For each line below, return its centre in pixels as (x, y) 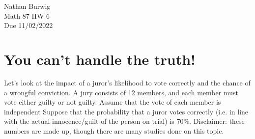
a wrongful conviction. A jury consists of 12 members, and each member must (121, 92)
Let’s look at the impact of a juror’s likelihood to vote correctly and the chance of (127, 82)
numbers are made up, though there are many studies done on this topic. (114, 130)
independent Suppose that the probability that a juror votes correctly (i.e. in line (126, 111)
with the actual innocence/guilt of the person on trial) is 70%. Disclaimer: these (124, 121)
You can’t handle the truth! (100, 59)
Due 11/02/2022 (28, 25)
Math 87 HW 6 (27, 15)
